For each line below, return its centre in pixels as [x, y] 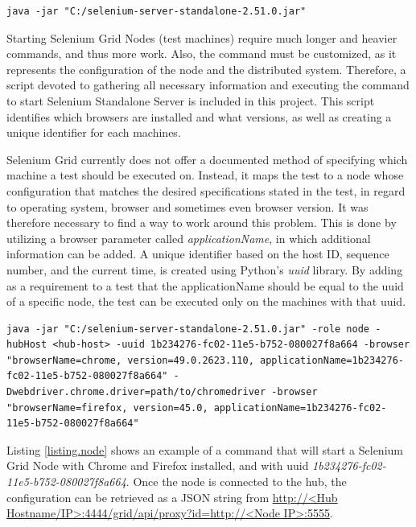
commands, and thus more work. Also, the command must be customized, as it [202, 54]
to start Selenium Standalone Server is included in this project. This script [191, 100]
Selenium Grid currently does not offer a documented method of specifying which [207, 159]
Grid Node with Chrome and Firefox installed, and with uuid [158, 465]
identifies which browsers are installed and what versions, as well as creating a [199, 116]
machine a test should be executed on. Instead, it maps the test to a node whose [205, 175]
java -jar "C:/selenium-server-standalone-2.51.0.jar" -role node [188, 329]
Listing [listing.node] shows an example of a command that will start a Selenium [205, 449]
